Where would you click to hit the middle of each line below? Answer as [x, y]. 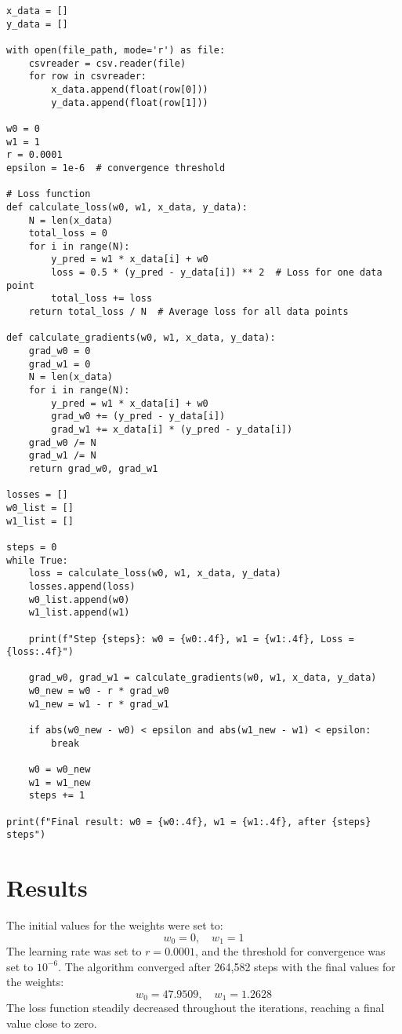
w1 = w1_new [60, 782]
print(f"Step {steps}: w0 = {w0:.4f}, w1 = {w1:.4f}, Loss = [191, 639]
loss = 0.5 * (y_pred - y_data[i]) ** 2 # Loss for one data [217, 273]
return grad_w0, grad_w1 [93, 468]
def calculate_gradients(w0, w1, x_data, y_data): [141, 338]
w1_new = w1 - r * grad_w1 [99, 704]
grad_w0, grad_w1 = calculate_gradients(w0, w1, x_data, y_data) [203, 678]
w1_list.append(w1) [79, 613]
